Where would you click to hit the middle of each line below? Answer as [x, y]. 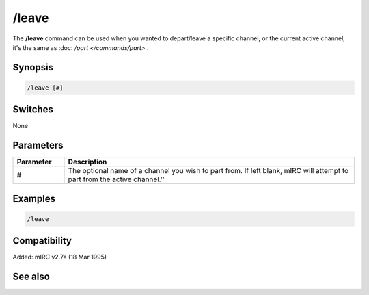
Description [87, 162]
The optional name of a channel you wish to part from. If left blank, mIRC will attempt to [208, 171]
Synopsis [33, 67]
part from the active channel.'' [117, 179]
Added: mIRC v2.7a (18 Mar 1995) [60, 257]
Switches [33, 110]
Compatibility [42, 241]
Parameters [38, 145]
